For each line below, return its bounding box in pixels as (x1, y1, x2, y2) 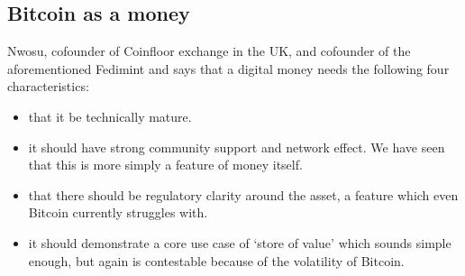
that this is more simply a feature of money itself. (28, 155, 303, 174)
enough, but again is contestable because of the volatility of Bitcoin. (28, 251, 405, 270)
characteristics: (7, 77, 89, 96)
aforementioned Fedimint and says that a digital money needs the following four (7, 59, 450, 78)
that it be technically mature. (28, 106, 192, 125)
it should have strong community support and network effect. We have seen (28, 137, 445, 156)
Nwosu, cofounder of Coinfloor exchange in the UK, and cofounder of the (7, 41, 411, 60)
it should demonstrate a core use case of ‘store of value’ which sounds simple (28, 233, 451, 252)
